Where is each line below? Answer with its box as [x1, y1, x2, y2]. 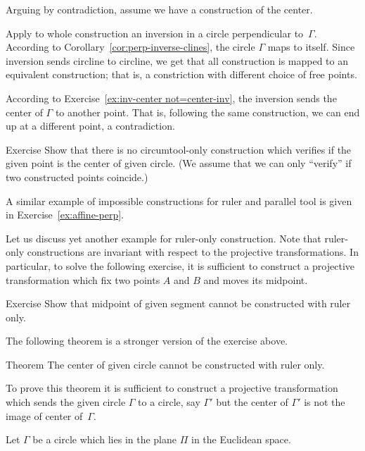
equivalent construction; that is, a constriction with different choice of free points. [6, 67, 357, 82]
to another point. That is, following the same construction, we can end [55, 104, 360, 119]
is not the [304, 395, 345, 409]
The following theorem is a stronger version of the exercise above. [6, 333, 288, 348]
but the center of [216, 395, 288, 409]
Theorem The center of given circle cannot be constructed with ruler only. [6, 357, 325, 371]
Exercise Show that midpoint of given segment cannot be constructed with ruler [6, 296, 351, 311]
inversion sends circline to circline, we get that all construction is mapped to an [6, 53, 349, 68]
